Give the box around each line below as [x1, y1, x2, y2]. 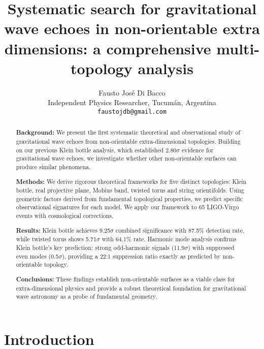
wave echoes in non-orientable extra [4, 18, 260, 39]
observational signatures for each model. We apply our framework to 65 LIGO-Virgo [16, 203, 239, 211]
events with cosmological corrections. [16, 211, 114, 220]
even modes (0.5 [16, 251, 59, 260]
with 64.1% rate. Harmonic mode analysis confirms [102, 235, 237, 243]
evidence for [182, 145, 214, 154]
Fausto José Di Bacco [98, 87, 166, 98]
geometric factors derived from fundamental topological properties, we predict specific [16, 194, 243, 203]
